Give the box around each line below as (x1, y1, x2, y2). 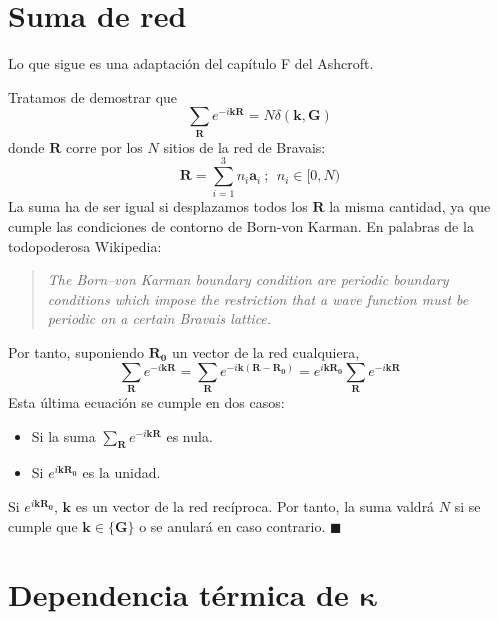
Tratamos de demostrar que (8, 86, 178, 107)
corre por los (65, 136, 143, 157)
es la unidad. (82, 462, 161, 483)
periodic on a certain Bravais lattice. (47, 308, 272, 329)
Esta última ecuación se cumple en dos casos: (8, 392, 285, 412)
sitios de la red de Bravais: (163, 136, 326, 157)
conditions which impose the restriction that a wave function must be (47, 288, 469, 309)
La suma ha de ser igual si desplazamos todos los (8, 196, 308, 217)
